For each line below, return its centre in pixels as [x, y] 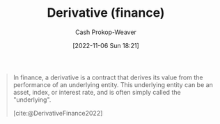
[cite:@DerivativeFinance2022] [58, 113]
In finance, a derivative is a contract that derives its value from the [108, 77]
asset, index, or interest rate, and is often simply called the [97, 92]
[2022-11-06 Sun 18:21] [106, 45]
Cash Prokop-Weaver [106, 32]
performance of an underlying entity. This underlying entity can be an [113, 84]
